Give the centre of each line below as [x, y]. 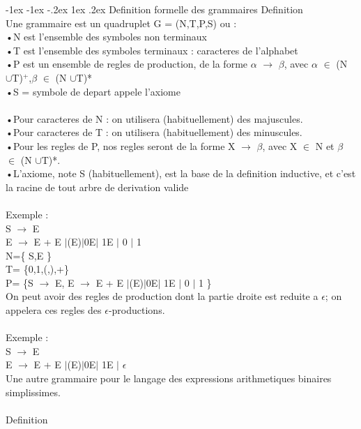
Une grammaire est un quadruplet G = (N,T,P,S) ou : [121, 23]
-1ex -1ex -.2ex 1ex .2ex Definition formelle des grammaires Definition [154, 9]
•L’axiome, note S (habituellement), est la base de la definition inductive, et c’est [181, 173]
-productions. [137, 310]
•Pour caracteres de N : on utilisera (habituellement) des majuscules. [154, 118]
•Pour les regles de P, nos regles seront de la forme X [121, 145]
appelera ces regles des [54, 310]
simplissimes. [33, 392]
